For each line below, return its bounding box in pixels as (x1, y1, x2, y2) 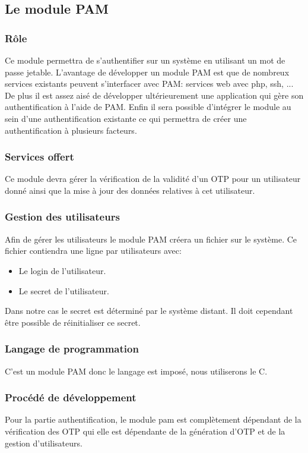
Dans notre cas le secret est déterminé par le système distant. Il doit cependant (5, 304, 293, 317)
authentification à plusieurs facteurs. (5, 124, 137, 136)
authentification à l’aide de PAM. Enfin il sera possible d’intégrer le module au (5, 100, 291, 113)
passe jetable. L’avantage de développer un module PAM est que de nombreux (5, 65, 290, 78)
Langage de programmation (5, 341, 139, 356)
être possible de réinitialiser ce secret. (5, 316, 141, 328)
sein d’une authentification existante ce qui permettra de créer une (5, 112, 247, 124)
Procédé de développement (5, 390, 136, 405)
